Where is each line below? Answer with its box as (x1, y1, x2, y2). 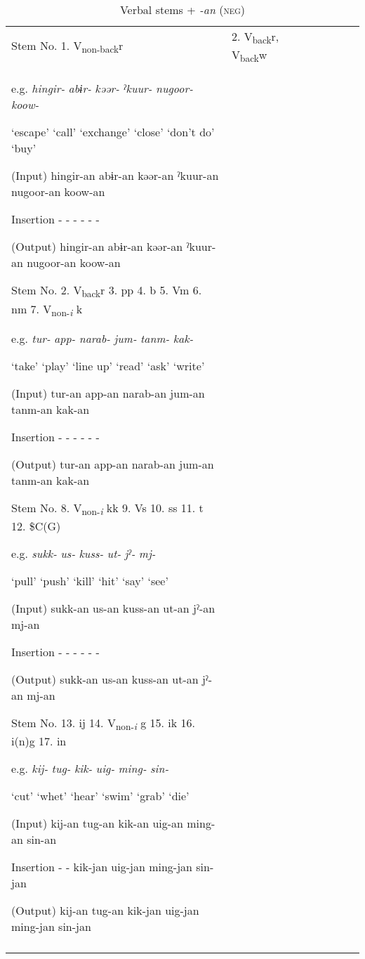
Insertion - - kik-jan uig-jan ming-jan (11, 859, 192, 875)
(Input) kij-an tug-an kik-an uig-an (11, 815, 183, 832)
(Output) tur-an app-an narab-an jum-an (11, 455, 214, 472)
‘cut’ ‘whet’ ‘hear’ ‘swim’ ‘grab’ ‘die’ (11, 788, 190, 804)
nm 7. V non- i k (11, 300, 83, 319)
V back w (232, 46, 267, 65)
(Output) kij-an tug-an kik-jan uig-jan (11, 902, 199, 919)
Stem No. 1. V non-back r (11, 37, 124, 56)
